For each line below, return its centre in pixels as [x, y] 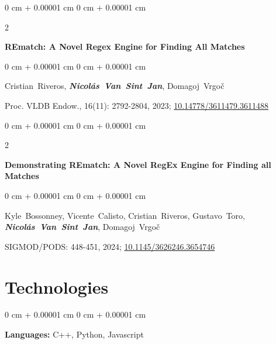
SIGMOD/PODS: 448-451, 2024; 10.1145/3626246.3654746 [110, 246]
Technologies [57, 286]
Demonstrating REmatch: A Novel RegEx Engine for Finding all [138, 164]
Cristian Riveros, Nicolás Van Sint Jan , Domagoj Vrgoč [115, 86]
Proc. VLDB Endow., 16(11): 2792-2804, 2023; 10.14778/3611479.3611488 [137, 105]
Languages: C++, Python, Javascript [74, 334]
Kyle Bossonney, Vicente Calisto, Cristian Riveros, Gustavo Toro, [125, 215]
